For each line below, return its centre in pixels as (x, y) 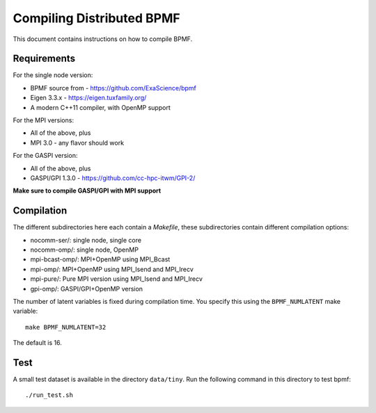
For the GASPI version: (45, 156)
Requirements (44, 59)
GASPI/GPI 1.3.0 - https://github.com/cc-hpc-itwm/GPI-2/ (113, 178)
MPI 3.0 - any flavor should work (77, 143)
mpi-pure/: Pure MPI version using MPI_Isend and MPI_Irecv (117, 279)
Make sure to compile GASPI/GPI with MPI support (87, 191)
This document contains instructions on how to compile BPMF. (103, 39)
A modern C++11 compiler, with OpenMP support (100, 107)
